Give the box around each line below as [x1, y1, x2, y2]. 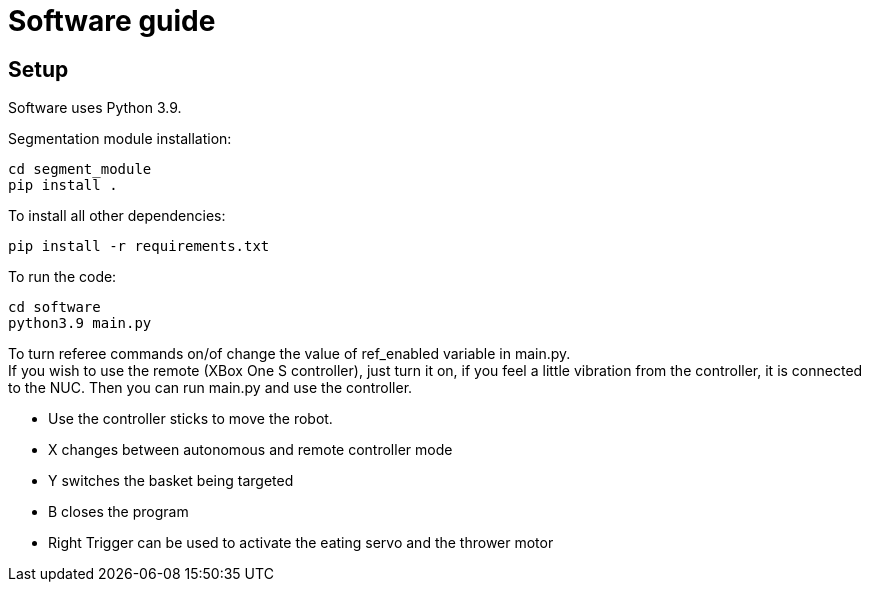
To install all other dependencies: [8, 207, 226, 225]
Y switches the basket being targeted [48, 472, 294, 490]
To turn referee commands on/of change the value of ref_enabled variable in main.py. [8, 345, 571, 363]
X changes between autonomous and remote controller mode [48, 441, 453, 459]
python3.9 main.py [8, 315, 152, 332]
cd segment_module [8, 161, 152, 178]
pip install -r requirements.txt [8, 238, 270, 255]
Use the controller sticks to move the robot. [48, 410, 333, 428]
